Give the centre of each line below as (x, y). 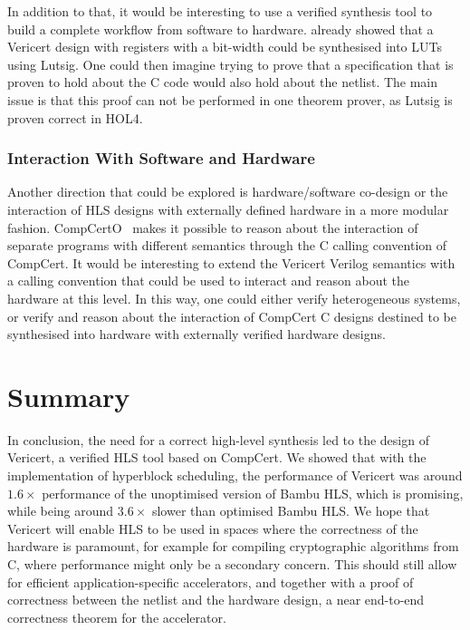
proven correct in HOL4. (75, 117)
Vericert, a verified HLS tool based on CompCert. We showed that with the (217, 457)
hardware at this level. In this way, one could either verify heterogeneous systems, (234, 298)
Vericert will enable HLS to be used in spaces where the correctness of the (213, 528)
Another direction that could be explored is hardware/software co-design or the (228, 192)
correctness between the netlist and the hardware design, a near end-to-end (216, 600)
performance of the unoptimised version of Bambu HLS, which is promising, (253, 493)
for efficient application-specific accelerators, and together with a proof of (211, 582)
